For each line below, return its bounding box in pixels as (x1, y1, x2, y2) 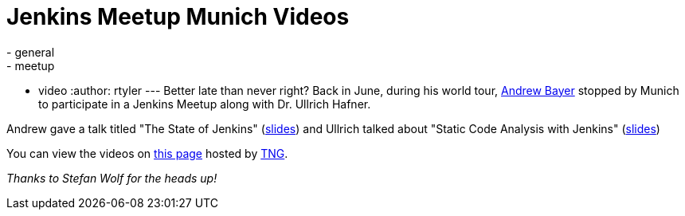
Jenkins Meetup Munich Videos (6, 3, 350, 30)
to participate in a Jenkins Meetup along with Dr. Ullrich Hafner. (38, 96, 371, 111)
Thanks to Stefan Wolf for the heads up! (6, 171, 217, 185)
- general (6, 45, 55, 59)
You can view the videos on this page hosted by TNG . (6, 146, 288, 160)
